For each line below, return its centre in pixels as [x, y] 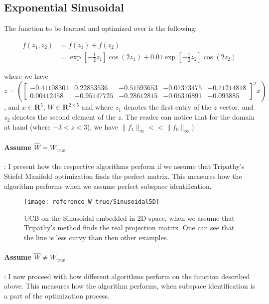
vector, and [236, 107]
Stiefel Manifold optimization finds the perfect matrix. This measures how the [123, 176]
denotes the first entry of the [168, 107]
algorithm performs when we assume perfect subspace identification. [108, 186]
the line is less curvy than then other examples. [96, 237]
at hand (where [27, 126]
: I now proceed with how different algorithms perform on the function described [127, 276]
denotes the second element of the [64, 117]
